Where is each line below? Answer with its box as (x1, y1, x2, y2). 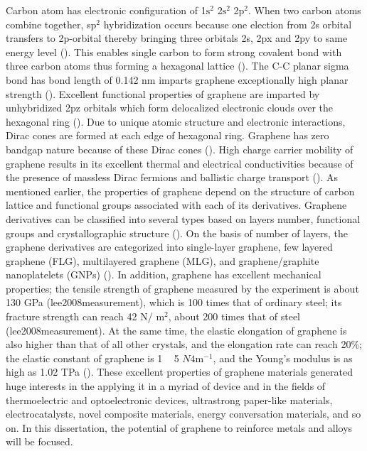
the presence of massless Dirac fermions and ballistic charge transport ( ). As (6, 170, 338, 185)
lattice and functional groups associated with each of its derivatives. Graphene (6, 197, 347, 212)
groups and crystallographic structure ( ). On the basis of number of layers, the (6, 225, 349, 240)
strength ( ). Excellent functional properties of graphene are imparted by (6, 86, 320, 101)
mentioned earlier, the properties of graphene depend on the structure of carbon (6, 183, 355, 198)
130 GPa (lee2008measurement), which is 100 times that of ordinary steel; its (6, 295, 342, 310)
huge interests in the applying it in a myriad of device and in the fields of (6, 379, 326, 393)
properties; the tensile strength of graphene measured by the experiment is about (6, 281, 359, 295)
